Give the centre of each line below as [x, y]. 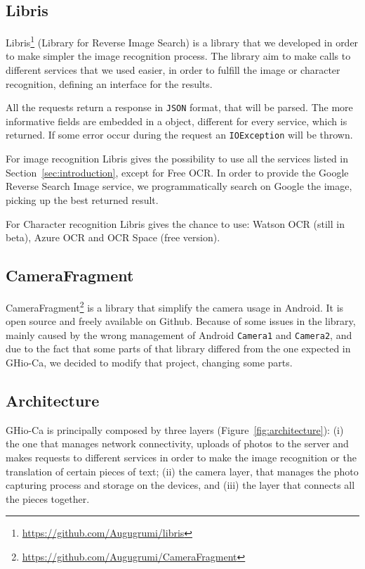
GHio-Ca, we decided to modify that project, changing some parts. [149, 362]
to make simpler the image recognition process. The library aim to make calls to [178, 56]
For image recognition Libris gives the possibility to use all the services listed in [177, 159]
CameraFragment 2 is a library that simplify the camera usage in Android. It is [175, 306]
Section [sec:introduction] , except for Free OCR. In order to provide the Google [177, 172]
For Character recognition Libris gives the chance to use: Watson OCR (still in [175, 223]
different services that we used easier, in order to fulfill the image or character [173, 70]
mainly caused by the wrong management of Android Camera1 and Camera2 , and [179, 334]
